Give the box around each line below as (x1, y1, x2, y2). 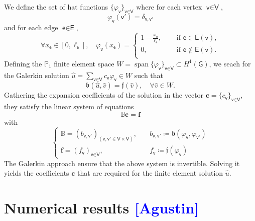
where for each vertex (136, 2, 202, 12)
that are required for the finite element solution (77, 168, 223, 178)
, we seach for (209, 58, 251, 68)
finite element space (54, 58, 114, 68)
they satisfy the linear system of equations (4, 101, 134, 112)
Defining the (4, 58, 42, 68)
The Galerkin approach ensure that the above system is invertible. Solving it (4, 158, 240, 168)
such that (134, 69, 164, 80)
